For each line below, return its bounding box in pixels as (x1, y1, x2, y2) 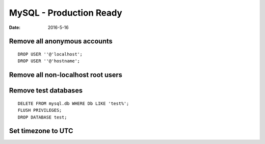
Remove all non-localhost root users (9, 71, 123, 79)
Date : (9, 24, 21, 30)
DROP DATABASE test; (18, 114, 67, 120)
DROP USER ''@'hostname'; (18, 58, 80, 64)
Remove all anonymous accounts (9, 37, 113, 46)
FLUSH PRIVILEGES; (18, 108, 62, 113)
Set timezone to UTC (9, 127, 74, 135)
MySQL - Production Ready (9, 7, 123, 18)
